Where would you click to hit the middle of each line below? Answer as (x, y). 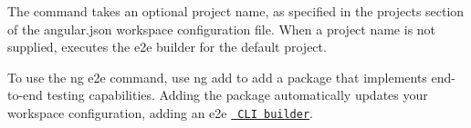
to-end (25, 95)
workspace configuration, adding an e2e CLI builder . (160, 112)
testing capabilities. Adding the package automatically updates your (237, 95)
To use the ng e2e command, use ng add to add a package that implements (217, 77)
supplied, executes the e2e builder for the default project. (167, 47)
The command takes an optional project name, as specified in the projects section (236, 11)
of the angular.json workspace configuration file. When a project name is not (222, 29)
